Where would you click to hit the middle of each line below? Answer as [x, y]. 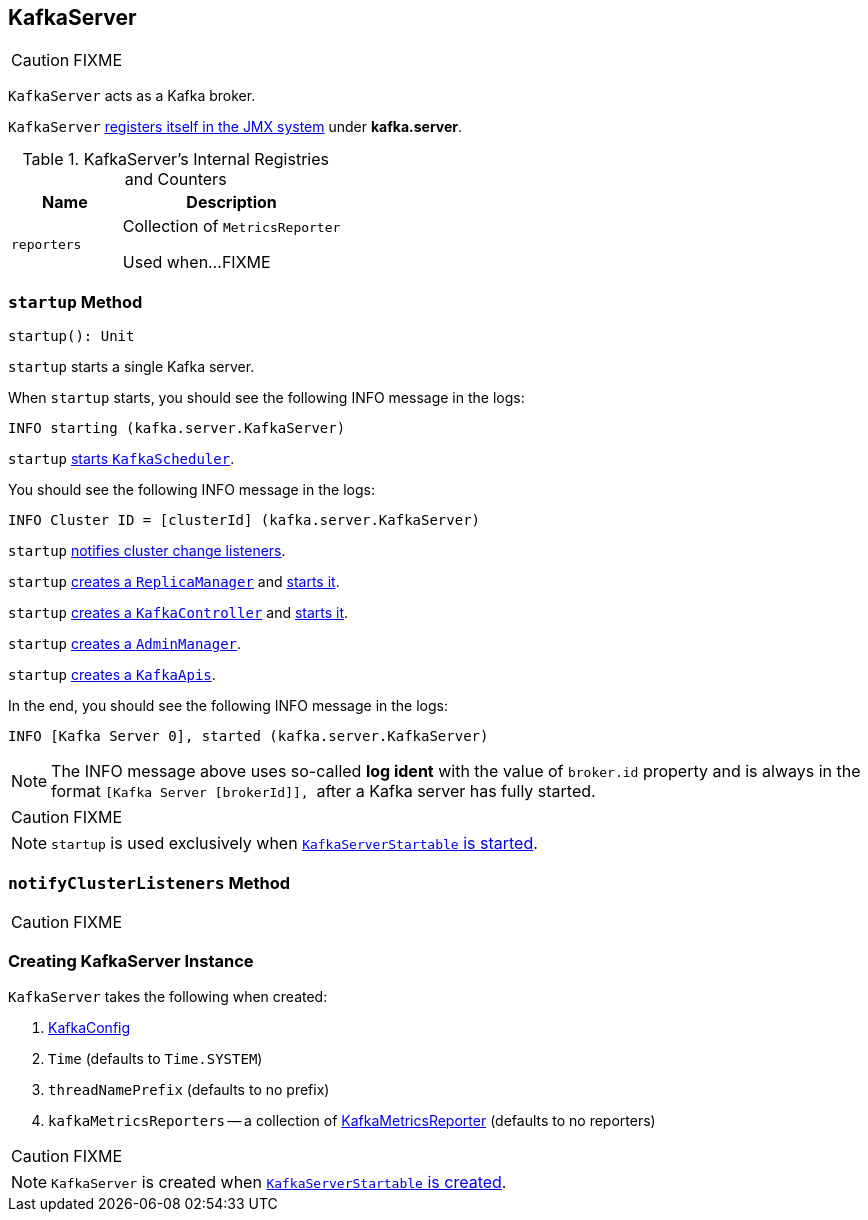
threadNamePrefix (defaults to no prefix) [189, 1089]
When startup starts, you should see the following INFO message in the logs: [266, 398]
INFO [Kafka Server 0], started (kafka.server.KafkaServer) [248, 736]
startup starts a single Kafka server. [131, 367]
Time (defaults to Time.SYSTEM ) [155, 1058]
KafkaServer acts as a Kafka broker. [132, 96]
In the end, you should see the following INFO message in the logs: [228, 706]
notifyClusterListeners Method [149, 882]
